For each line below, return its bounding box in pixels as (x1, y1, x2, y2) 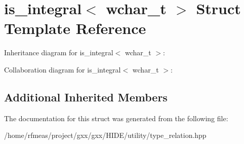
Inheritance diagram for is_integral (4, 47, 113, 58)
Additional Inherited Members (4, 89, 168, 104)
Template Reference (4, 18, 146, 39)
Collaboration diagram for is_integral (4, 64, 121, 75)
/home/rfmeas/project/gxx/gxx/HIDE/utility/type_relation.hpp (4, 130, 207, 140)
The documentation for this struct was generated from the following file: (4, 113, 228, 123)
